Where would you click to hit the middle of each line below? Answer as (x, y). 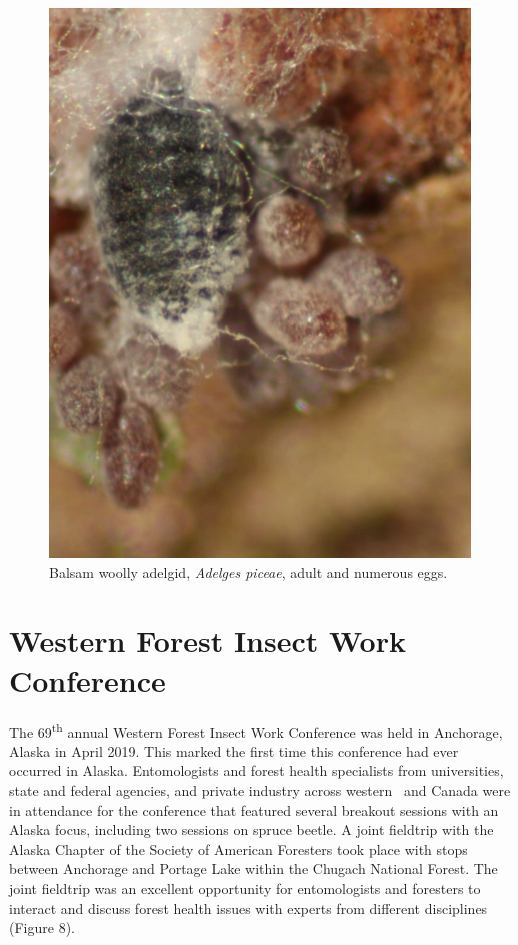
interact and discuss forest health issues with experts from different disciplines (248, 907)
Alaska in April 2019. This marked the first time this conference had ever (234, 750)
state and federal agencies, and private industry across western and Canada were (260, 789)
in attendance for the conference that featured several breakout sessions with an (254, 809)
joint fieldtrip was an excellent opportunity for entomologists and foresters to (245, 887)
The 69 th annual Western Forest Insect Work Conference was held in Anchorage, (256, 730)
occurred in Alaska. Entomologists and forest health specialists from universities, (256, 770)
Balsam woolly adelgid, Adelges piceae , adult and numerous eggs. (248, 571)
